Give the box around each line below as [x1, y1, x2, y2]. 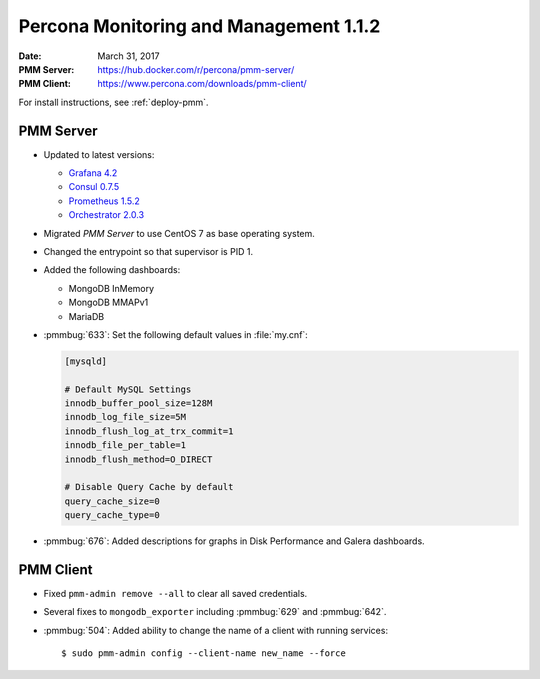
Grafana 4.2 [68, 167, 118, 179]
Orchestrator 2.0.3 [68, 209, 145, 221]
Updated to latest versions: [43, 148, 155, 160]
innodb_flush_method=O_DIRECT [64, 453, 213, 465]
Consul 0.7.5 [68, 181, 120, 193]
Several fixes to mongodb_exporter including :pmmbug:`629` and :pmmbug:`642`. [43, 606, 387, 618]
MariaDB [68, 310, 105, 322]
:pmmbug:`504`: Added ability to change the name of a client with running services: [43, 624, 389, 636]
